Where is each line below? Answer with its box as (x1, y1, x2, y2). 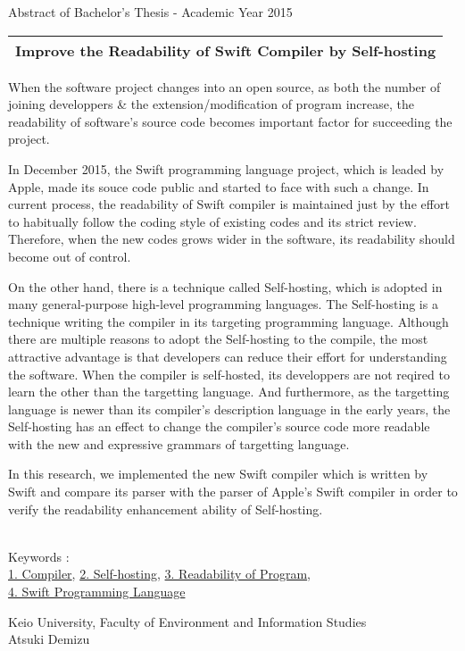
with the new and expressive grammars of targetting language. (8, 434, 350, 453)
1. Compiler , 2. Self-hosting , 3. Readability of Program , (8, 564, 311, 583)
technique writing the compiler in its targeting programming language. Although (8, 312, 449, 330)
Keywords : (8, 547, 70, 565)
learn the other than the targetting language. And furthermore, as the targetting (8, 382, 450, 401)
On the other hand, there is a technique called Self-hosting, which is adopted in (8, 277, 443, 296)
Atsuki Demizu (8, 630, 90, 648)
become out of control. (8, 246, 131, 265)
